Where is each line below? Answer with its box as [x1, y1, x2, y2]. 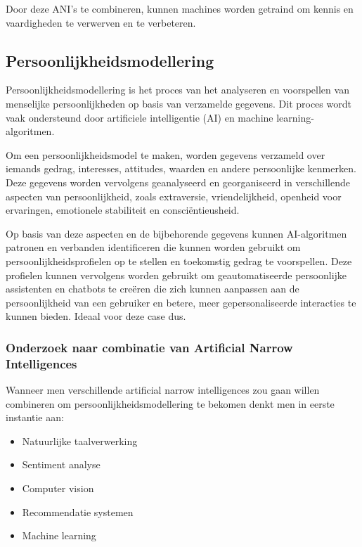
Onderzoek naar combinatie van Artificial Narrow [6, 338, 293, 356]
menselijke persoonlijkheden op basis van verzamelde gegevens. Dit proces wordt [6, 96, 351, 110]
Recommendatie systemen [22, 504, 134, 519]
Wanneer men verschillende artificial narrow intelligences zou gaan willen [6, 382, 320, 397]
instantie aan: [6, 410, 64, 425]
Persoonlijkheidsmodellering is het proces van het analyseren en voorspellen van [6, 82, 349, 97]
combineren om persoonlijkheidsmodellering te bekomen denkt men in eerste [6, 396, 335, 411]
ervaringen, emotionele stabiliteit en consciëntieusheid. [6, 202, 240, 217]
